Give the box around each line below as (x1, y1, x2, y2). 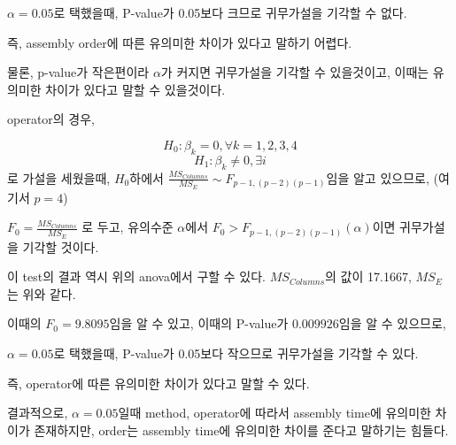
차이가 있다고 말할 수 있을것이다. (45, 80, 226, 98)
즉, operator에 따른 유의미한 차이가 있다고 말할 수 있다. (7, 373, 310, 392)
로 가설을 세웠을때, (7, 168, 111, 187)
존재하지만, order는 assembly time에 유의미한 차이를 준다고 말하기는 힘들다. (34, 420, 449, 439)
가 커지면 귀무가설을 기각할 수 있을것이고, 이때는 (160, 63, 429, 81)
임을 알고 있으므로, (326, 168, 429, 187)
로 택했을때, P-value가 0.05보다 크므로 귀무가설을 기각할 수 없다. (53, 4, 407, 21)
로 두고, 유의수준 (81, 218, 174, 236)
